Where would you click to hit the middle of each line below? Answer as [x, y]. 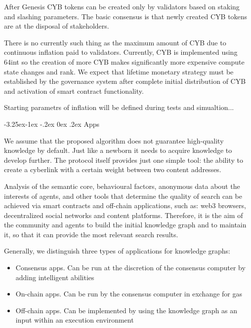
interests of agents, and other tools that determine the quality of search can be [123, 196]
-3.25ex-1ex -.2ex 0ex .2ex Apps [52, 124]
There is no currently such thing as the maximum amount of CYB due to [115, 42]
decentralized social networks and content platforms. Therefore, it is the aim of [124, 215]
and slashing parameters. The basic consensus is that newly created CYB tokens [126, 16]
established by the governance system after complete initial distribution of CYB [125, 81]
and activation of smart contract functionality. [74, 91]
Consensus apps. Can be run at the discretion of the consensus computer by [130, 268]
